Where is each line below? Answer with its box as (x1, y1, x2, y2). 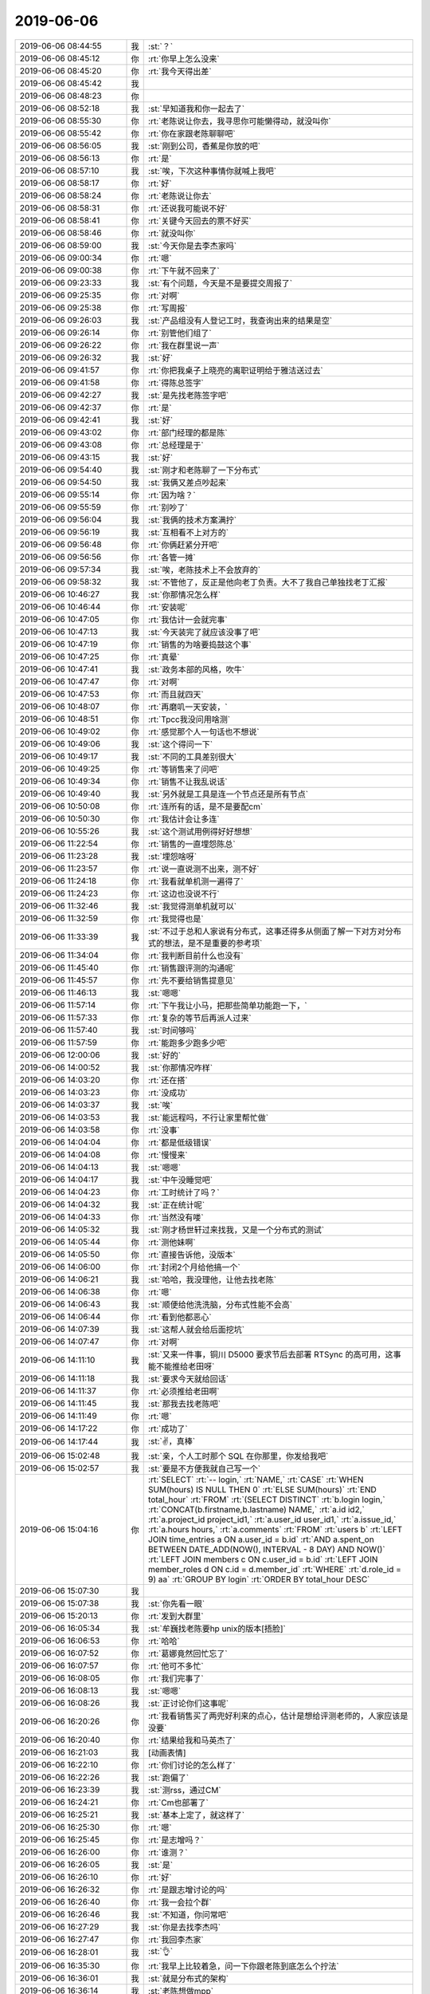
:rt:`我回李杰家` (147, 1934, 204, 1945)
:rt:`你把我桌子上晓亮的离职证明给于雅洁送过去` (147, 365, 323, 376)
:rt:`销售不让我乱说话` (147, 776, 228, 787)
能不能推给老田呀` (147, 1361, 215, 1372)
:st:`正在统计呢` (147, 1199, 205, 1210)
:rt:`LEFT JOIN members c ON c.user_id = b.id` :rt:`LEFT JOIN (147, 1554, 378, 1565)
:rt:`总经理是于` (147, 439, 204, 451)
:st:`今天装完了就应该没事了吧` (147, 626, 261, 637)
